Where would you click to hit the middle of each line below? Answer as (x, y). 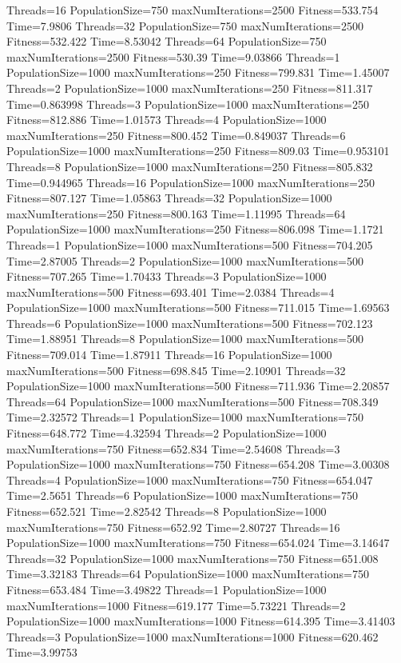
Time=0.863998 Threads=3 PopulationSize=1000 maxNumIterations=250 (188, 104)
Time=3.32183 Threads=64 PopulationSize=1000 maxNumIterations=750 (188, 574)
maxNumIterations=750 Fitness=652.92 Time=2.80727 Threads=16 (173, 527)
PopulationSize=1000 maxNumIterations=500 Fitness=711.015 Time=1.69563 (198, 308)
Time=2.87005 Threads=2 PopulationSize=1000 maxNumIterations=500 (185, 260)
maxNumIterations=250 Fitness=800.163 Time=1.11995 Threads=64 (176, 213)
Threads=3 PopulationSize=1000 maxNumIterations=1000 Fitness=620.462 (193, 636)
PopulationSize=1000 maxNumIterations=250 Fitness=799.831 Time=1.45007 (198, 72)
